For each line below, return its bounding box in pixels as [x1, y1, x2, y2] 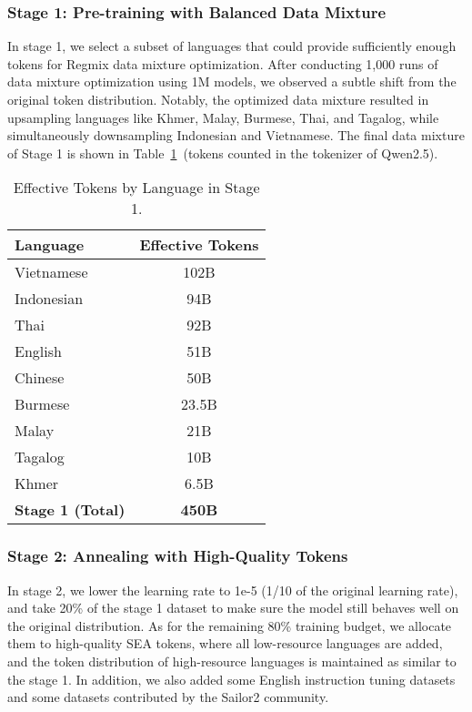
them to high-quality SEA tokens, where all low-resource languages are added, [7, 634, 443, 653]
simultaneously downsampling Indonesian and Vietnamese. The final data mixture [7, 126, 465, 145]
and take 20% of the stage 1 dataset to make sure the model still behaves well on [7, 598, 459, 617]
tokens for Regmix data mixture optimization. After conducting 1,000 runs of [7, 54, 438, 73]
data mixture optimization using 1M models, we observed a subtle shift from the [7, 72, 457, 91]
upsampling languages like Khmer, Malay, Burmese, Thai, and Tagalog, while [7, 107, 439, 127]
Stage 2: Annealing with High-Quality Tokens [7, 544, 348, 567]
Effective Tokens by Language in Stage [13, 177, 260, 198]
